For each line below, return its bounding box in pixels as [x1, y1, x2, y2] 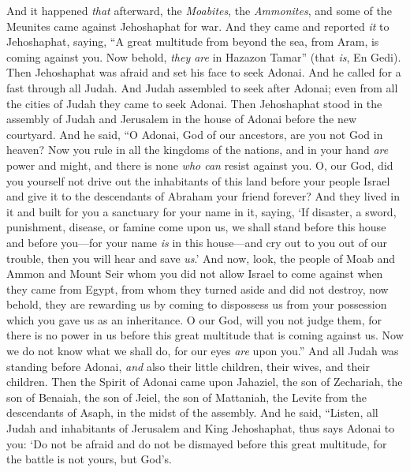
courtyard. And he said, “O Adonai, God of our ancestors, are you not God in [6, 125, 383, 142]
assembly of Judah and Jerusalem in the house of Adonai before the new [6, 111, 357, 127]
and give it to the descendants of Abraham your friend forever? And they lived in [6, 188, 400, 204]
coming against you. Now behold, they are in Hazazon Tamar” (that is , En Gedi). [6, 48, 401, 65]
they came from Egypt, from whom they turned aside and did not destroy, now [6, 280, 389, 297]
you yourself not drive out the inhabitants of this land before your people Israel [6, 172, 390, 189]
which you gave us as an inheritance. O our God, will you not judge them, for [6, 311, 382, 328]
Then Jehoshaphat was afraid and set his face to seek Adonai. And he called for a [6, 64, 401, 81]
